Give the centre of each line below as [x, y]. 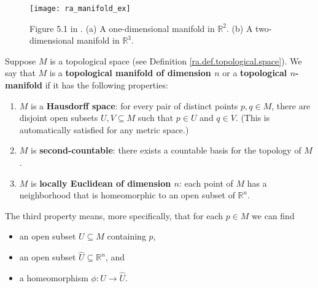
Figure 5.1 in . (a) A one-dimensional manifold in [122, 28]
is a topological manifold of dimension [130, 73]
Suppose [21, 60]
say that [20, 73]
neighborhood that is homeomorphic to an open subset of [127, 195]
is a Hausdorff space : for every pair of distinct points [134, 105]
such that [156, 118]
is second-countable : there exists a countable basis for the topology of [166, 150]
